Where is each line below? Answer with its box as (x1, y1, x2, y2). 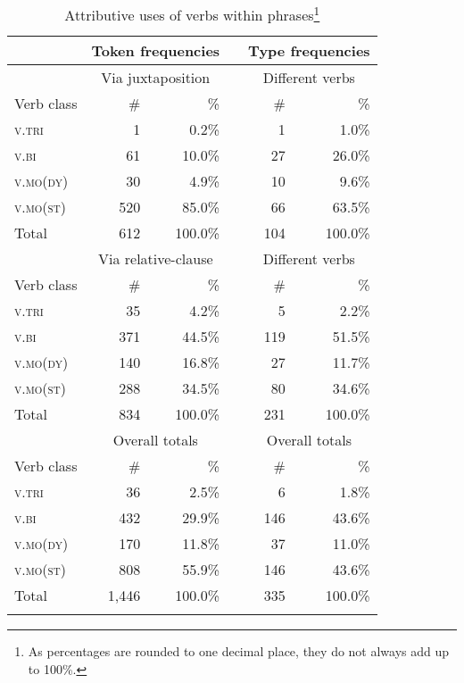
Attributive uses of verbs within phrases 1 (64, 2, 320, 26)
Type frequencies (248, 40, 370, 62)
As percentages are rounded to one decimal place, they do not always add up (28, 642, 450, 661)
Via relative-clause (97, 248, 213, 270)
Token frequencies (91, 40, 220, 62)
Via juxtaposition (101, 67, 211, 88)
